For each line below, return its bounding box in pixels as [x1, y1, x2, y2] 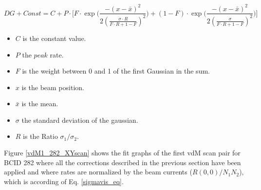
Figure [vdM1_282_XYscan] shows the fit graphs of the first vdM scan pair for [4, 148, 241, 158]
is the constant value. [22, 33, 86, 43]
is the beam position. [21, 82, 84, 92]
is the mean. [21, 98, 58, 109]
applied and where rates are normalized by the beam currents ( [4, 167, 192, 177]
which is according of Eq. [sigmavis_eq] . [4, 176, 124, 186]
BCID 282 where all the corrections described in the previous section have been [4, 157, 241, 167]
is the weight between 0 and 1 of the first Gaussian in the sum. [22, 66, 210, 76]
